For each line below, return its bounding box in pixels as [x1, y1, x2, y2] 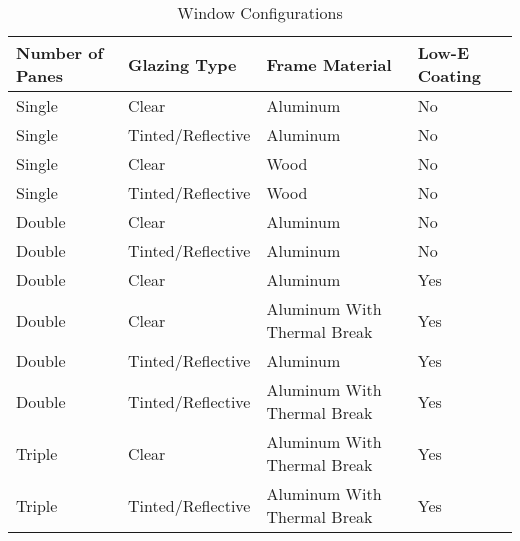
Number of [16, 41, 104, 64]
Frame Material [266, 52, 392, 76]
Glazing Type [128, 52, 237, 76]
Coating [417, 64, 481, 87]
